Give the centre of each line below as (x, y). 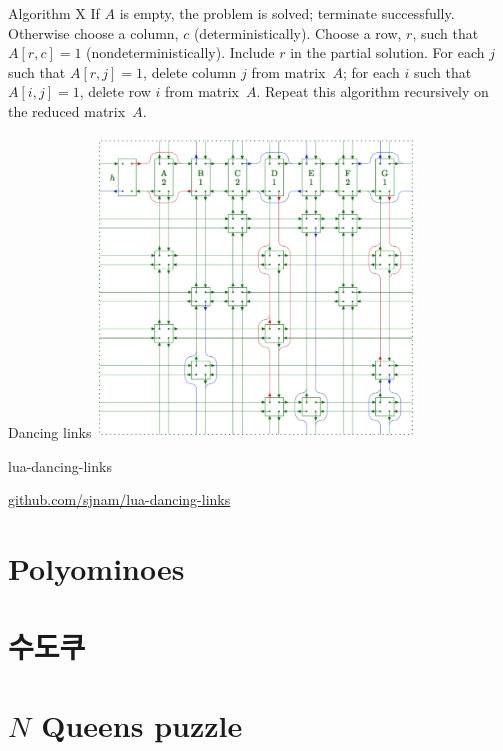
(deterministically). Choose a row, (297, 32)
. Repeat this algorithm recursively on (372, 91)
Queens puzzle (142, 724)
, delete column (190, 71)
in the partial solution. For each (387, 52)
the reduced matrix (67, 110)
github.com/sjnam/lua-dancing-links (119, 499)
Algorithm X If (54, 13)
